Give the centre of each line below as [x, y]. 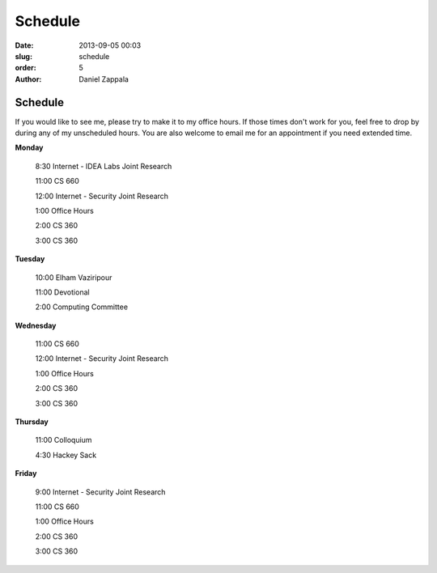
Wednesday [36, 325]
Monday [29, 148]
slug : [23, 56]
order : [25, 68]
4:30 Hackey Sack [66, 455]
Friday [26, 473]
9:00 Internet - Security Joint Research [100, 492]
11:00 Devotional [62, 292]
